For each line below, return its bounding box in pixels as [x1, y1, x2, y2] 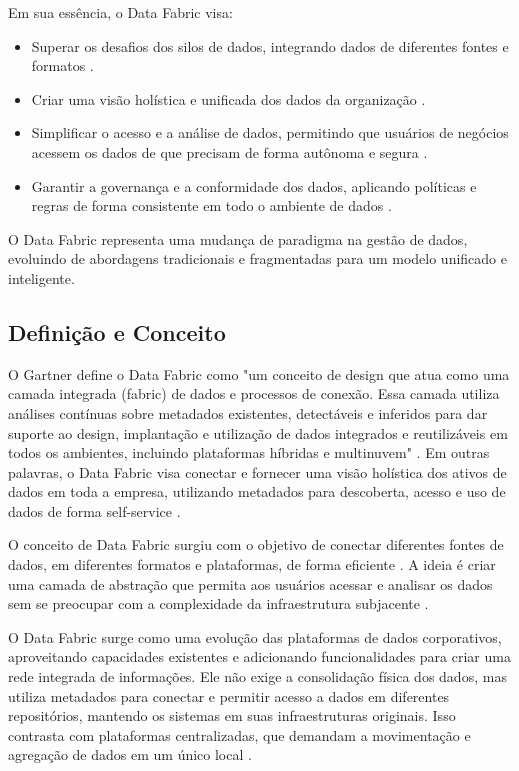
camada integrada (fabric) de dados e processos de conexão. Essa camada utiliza [8, 383, 500, 404]
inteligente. [8, 267, 75, 288]
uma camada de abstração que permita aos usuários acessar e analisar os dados [8, 573, 493, 594]
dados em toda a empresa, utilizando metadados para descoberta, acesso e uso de [8, 481, 506, 502]
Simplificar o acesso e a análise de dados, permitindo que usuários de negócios [31, 122, 509, 143]
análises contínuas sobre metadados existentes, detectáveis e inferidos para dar [8, 402, 488, 423]
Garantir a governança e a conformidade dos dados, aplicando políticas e [31, 175, 477, 196]
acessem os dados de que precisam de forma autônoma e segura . [31, 141, 428, 162]
